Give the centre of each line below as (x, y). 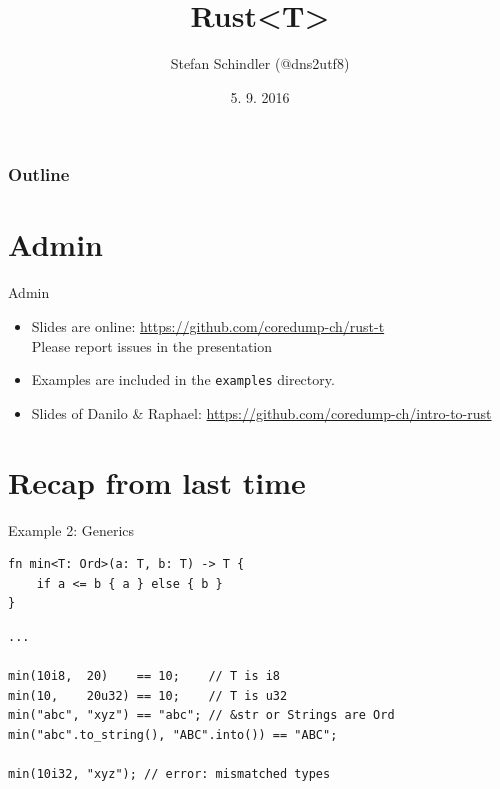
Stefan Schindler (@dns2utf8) (260, 63)
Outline (39, 174)
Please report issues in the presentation (152, 345)
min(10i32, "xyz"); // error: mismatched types (169, 774)
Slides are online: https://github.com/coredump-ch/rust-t (208, 325)
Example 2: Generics (71, 529)
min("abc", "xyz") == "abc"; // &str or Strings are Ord (201, 715)
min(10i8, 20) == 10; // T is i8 (144, 676)
